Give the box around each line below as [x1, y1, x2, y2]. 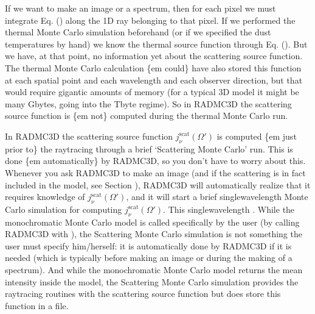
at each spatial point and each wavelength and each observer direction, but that [5, 73, 303, 86]
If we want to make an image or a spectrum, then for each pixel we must [5, 2, 276, 14]
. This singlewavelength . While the [163, 202, 295, 215]
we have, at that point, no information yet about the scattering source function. [5, 49, 303, 62]
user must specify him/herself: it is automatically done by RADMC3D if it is [5, 239, 292, 252]
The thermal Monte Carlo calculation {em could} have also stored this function [5, 61, 302, 74]
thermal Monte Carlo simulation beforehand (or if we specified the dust [5, 26, 271, 38]
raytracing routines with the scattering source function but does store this [5, 287, 281, 300]
